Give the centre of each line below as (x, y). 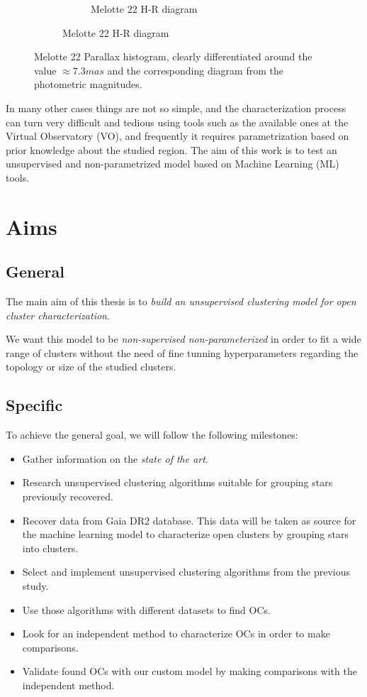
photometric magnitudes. (88, 84)
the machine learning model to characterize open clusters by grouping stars (185, 534)
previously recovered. (68, 496)
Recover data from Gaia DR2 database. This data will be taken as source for (189, 520)
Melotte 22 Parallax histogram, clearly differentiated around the (173, 56)
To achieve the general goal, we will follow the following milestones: (152, 435)
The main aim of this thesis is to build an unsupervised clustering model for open (181, 301)
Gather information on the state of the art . (115, 458)
